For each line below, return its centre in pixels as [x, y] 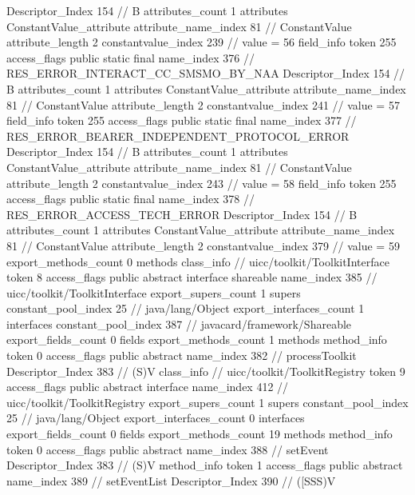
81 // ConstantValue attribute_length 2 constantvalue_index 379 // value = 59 [203, 245]
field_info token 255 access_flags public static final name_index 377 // [182, 120]
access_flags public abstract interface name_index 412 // [148, 387]
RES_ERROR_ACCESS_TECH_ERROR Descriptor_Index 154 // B [182, 214]
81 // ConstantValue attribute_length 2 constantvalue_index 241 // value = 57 [203, 104]
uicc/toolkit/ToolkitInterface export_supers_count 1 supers [154, 292]
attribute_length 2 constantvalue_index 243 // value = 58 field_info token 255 [202, 183]
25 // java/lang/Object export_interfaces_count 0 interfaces [156, 418]
